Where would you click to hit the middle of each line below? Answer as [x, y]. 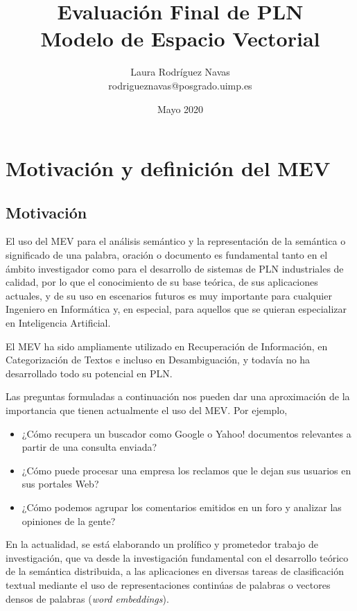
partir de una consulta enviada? [89, 447]
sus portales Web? [60, 484]
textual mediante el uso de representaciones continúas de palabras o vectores [168, 584]
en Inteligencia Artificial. [58, 323]
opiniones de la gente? [69, 520]
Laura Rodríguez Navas [180, 72]
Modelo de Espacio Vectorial [180, 38]
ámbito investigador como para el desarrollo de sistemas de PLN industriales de [175, 268]
